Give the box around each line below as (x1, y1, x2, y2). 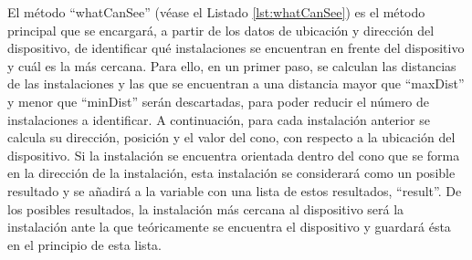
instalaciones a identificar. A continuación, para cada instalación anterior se (7, 109, 430, 129)
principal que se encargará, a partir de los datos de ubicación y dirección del (7, 20, 435, 39)
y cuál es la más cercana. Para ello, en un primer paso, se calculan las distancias (7, 56, 456, 75)
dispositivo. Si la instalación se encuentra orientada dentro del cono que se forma (7, 145, 460, 164)
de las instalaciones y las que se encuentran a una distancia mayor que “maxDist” (7, 74, 465, 93)
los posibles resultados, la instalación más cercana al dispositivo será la (7, 199, 404, 218)
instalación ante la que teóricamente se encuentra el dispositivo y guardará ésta (7, 217, 451, 236)
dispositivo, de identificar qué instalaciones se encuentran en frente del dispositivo (7, 38, 465, 57)
